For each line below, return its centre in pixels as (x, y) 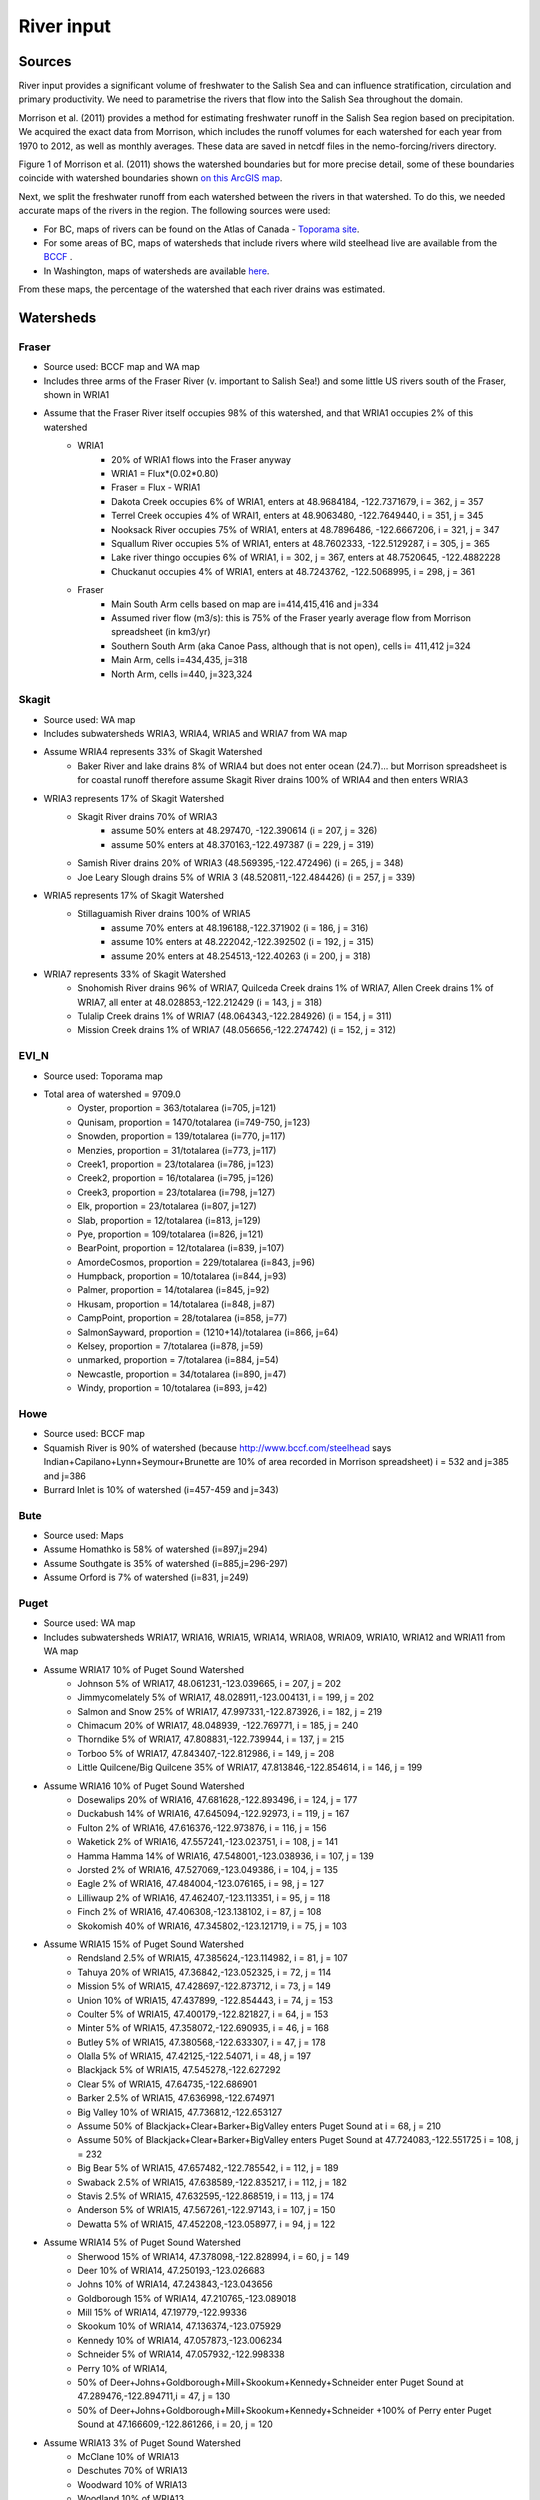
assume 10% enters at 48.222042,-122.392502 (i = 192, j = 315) (243, 942)
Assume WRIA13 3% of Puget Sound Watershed (142, 2442)
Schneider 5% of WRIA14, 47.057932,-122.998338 (181, 2354)
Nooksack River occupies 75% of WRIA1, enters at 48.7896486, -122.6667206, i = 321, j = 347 (305, 529)
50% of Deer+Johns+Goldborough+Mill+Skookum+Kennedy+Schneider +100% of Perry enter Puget (284, 2410)
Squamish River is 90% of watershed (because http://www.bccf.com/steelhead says (217, 1447)
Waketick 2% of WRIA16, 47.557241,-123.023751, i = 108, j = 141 (208, 1842)
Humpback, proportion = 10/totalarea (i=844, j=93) (182, 1276)
